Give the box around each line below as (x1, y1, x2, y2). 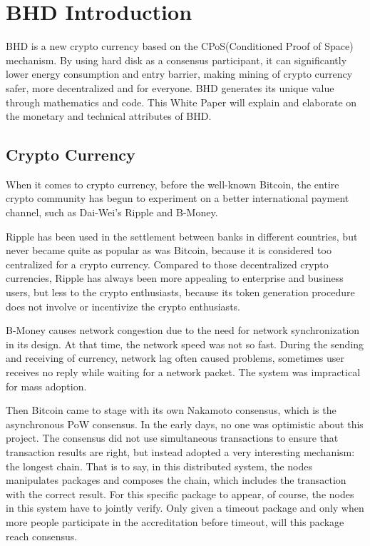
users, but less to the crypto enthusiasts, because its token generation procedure (6, 285, 355, 300)
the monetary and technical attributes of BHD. (6, 108, 212, 123)
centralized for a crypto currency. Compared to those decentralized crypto (6, 256, 329, 271)
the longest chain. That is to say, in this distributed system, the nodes (6, 458, 312, 473)
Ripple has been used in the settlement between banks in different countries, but (6, 228, 358, 243)
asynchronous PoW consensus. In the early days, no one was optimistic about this (6, 416, 364, 431)
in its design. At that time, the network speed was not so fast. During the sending (6, 336, 364, 351)
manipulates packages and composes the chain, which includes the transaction (6, 472, 346, 487)
